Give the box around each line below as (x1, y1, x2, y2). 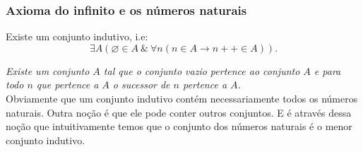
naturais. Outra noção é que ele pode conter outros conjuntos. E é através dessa (6, 105, 352, 119)
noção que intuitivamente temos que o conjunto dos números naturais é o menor (6, 119, 352, 134)
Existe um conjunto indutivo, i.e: (6, 29, 148, 44)
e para (314, 63, 341, 78)
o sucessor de (112, 77, 170, 92)
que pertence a (36, 77, 99, 92)
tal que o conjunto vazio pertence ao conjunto (103, 63, 300, 78)
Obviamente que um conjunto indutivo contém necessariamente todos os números (6, 91, 358, 105)
